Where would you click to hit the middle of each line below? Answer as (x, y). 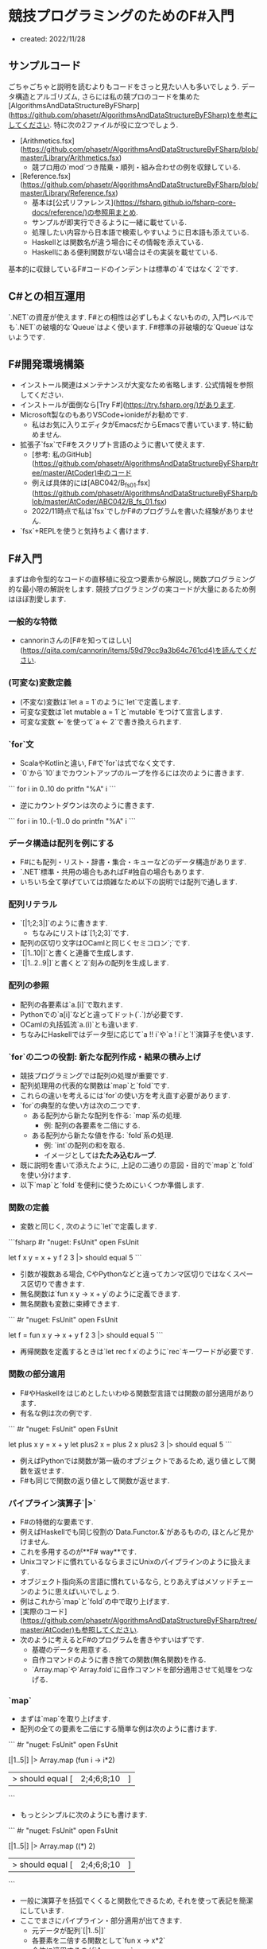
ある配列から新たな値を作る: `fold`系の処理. (102, 1136)
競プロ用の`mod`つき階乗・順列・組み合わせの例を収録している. (136, 167)
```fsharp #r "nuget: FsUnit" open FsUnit (74, 1242)
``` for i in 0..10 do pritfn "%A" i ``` (62, 789)
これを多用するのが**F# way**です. (78, 1551)
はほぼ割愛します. (37, 599)
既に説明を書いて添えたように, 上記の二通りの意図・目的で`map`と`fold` (137, 1165)
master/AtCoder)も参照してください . (79, 1629)
